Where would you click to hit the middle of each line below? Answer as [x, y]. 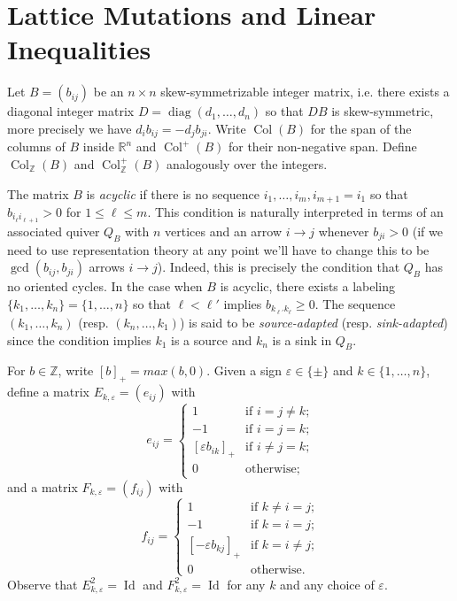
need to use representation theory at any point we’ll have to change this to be [218, 249]
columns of [36, 146]
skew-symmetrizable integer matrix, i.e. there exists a [305, 92]
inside [98, 146]
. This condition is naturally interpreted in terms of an [295, 212]
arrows [107, 267]
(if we [427, 231]
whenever [344, 231]
